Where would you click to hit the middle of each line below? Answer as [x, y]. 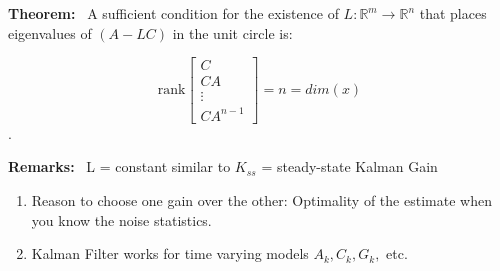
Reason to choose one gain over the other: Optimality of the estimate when [261, 200]
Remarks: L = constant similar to [119, 166]
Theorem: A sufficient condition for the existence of [173, 13]
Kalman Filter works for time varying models [170, 253]
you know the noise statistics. [121, 219]
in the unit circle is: [232, 32]
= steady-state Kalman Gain [349, 166]
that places [453, 13]
